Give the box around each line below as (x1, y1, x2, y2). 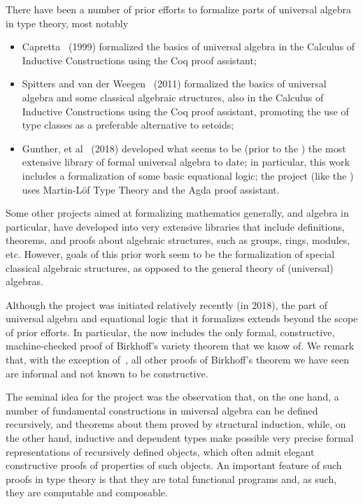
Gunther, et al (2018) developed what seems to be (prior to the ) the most (22, 141, 346, 155)
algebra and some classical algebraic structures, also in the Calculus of (22, 89, 324, 104)
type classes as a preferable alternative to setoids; (22, 117, 234, 132)
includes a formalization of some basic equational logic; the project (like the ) (22, 168, 354, 182)
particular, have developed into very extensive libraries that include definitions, (6, 219, 345, 233)
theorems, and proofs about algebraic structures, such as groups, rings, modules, (6, 233, 350, 247)
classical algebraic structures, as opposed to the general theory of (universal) (6, 260, 334, 275)
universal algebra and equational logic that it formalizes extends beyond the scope (6, 311, 358, 326)
